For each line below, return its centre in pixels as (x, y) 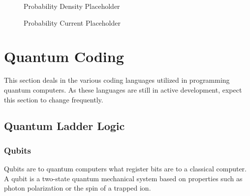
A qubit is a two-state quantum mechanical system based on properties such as (123, 178)
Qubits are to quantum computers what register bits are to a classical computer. (125, 169)
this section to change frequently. (54, 99)
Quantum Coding (64, 56)
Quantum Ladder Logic (64, 126)
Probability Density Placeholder (72, 6)
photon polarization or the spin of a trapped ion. (78, 188)
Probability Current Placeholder (72, 22)
